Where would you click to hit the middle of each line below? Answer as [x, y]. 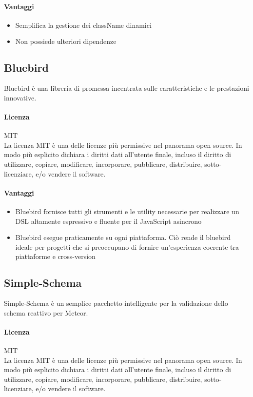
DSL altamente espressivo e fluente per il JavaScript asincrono [108, 221]
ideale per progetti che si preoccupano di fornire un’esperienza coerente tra [127, 247]
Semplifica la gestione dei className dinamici [83, 25]
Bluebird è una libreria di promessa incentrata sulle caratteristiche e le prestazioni [126, 88]
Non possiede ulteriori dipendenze [66, 41]
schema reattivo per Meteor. [46, 312]
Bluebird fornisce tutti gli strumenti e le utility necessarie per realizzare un [127, 211]
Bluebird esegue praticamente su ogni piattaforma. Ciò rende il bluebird [123, 237]
